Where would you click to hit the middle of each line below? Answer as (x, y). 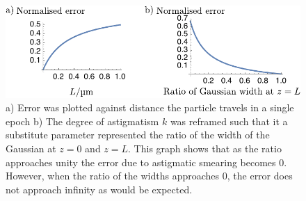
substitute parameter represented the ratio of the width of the (138, 135)
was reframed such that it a (229, 121)
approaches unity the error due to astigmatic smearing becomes (141, 162)
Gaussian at (31, 148)
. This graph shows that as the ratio (205, 148)
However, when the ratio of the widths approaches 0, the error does (149, 176)
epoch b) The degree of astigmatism (82, 121)
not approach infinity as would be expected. (99, 189)
